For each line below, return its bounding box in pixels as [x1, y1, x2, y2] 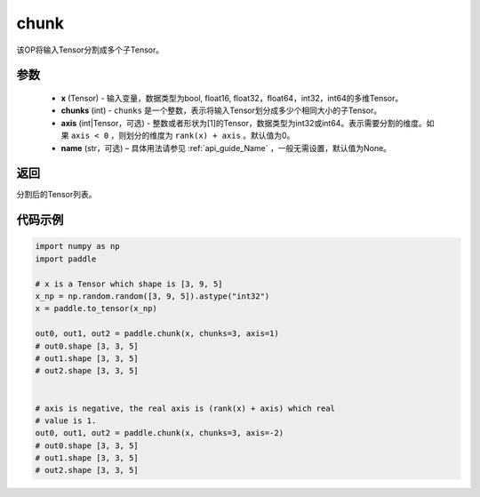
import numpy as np [35, 241, 120, 252]
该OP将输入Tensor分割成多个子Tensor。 [16, 44, 164, 55]
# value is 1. [35, 415, 97, 426]
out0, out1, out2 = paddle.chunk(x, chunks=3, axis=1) [35, 329, 279, 339]
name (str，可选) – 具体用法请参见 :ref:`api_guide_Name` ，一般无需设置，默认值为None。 [60, 142, 391, 153]
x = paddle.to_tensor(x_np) [35, 303, 157, 314]
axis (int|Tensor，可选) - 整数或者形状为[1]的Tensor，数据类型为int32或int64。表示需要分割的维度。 [60, 117, 427, 128]
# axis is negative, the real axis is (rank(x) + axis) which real [35, 403, 336, 413]
